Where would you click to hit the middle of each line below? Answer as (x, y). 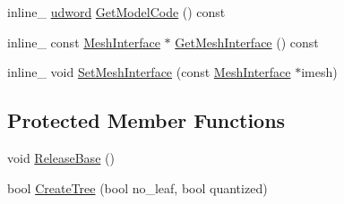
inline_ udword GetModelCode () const (116, 12)
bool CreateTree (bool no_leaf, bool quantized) (138, 187)
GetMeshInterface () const (247, 42)
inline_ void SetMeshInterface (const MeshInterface (149, 72)
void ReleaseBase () (61, 157)
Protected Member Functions (146, 120)
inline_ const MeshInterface (84, 42)
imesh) (319, 72)
